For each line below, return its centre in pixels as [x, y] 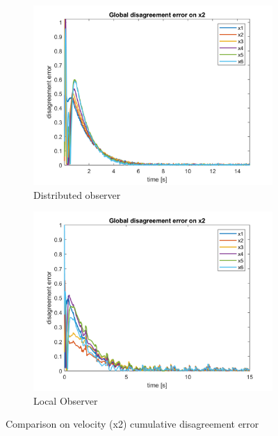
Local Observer [66, 400]
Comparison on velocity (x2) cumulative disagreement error [132, 424]
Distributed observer [77, 194]
